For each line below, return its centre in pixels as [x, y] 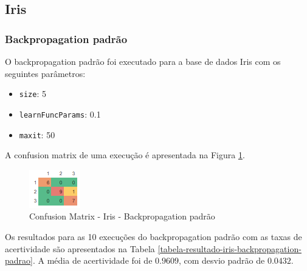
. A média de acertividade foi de [92, 260]
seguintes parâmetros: [45, 73]
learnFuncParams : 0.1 [60, 114]
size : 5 [33, 94]
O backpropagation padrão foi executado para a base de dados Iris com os [143, 61]
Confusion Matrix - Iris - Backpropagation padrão [122, 216]
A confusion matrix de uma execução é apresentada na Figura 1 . [125, 155]
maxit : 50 [37, 134]
